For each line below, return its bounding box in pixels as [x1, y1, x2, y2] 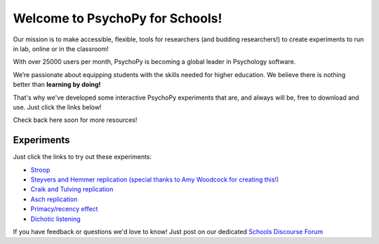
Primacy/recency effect [30, 205, 98, 213]
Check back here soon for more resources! [13, 116, 138, 124]
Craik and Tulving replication [30, 185, 114, 194]
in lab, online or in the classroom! [13, 44, 109, 53]
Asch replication [30, 195, 78, 203]
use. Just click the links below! [13, 102, 102, 111]
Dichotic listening [30, 215, 81, 223]
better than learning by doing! [13, 81, 101, 89]
